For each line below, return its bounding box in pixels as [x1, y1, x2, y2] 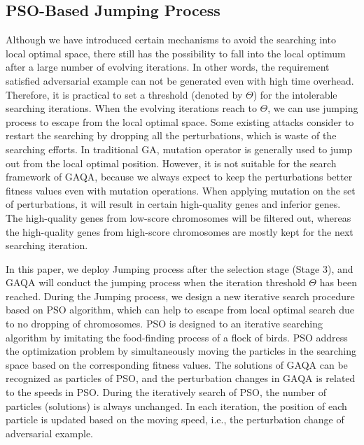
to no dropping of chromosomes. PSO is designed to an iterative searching [6, 316, 323, 331]
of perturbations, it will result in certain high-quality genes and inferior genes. [6, 197, 341, 211]
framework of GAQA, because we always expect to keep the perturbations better [6, 169, 353, 184]
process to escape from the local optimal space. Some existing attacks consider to [6, 114, 354, 129]
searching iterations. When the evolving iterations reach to [6, 101, 257, 115]
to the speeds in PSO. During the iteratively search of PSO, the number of [6, 385, 326, 400]
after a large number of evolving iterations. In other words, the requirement [6, 59, 330, 74]
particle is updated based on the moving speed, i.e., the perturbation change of [6, 412, 344, 427]
